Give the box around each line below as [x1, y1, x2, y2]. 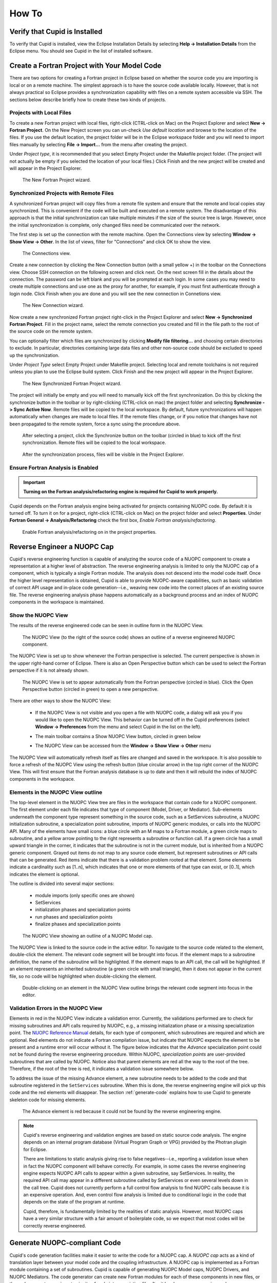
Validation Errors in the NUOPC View [9, 1005, 103, 1012]
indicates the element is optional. [9, 871, 80, 877]
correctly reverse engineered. [23, 1222, 87, 1229]
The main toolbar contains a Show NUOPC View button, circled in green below [35, 733, 201, 739]
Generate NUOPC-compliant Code [9, 1238, 121, 1247]
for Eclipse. [23, 1146, 47, 1152]
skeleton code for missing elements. [9, 1096, 86, 1103]
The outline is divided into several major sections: [9, 881, 114, 887]
